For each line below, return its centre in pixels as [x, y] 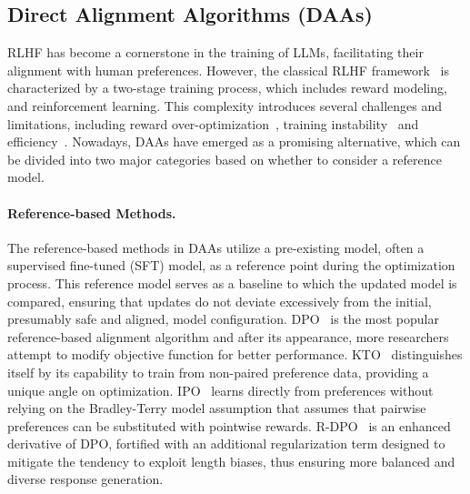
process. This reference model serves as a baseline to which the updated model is [232, 282]
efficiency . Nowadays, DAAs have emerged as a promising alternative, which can [234, 141]
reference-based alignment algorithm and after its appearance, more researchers [228, 336]
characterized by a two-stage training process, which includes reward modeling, [227, 88]
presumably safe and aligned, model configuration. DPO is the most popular [223, 319]
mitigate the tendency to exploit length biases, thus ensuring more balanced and [231, 461]
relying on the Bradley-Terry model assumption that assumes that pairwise [217, 408]
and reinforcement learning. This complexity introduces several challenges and [225, 105]
